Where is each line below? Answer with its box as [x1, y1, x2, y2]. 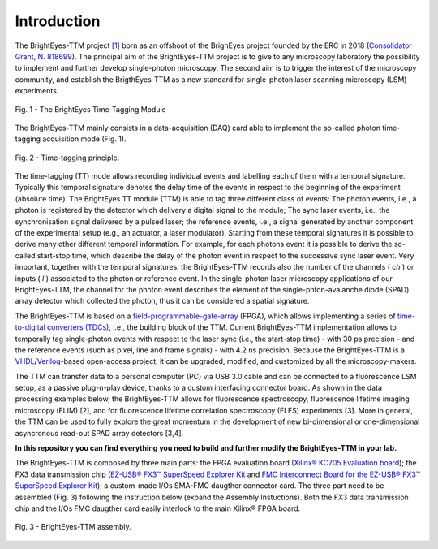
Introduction [15, 12, 101, 30]
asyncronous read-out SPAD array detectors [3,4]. [15, 428, 184, 438]
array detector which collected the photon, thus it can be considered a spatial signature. [15, 296, 310, 306]
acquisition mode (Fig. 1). [41, 134, 127, 144]
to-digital [15, 322, 46, 332]
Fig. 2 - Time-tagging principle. [15, 153, 120, 162]
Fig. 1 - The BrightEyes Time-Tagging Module [15, 104, 166, 114]
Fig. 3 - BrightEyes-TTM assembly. [15, 522, 131, 532]
